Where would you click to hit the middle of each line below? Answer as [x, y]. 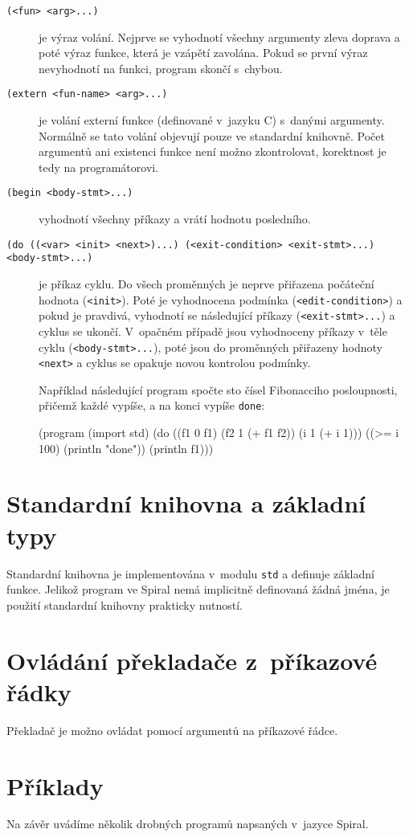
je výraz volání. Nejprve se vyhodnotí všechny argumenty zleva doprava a [219, 37]
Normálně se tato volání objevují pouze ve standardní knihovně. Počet [212, 135]
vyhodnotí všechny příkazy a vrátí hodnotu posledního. [175, 219]
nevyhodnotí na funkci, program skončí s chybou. [161, 68]
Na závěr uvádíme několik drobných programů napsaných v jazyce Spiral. [188, 824]
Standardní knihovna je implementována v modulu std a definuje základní [190, 573]
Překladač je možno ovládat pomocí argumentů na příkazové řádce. [172, 730]
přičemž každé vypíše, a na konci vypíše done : [152, 405]
